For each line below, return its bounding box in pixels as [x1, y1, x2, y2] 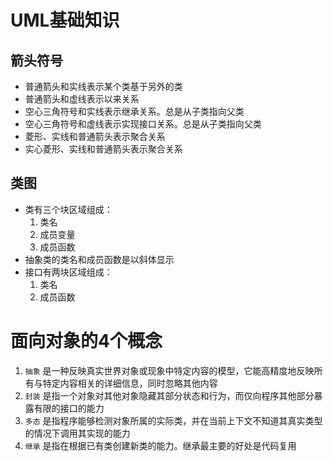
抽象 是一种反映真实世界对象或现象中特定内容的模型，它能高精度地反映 [24, 364, 315, 376]
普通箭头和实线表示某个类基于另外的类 [24, 81, 183, 92]
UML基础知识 [10, 9, 120, 32]
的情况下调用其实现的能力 [24, 427, 131, 439]
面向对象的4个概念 [10, 330, 163, 352]
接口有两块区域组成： [24, 266, 113, 278]
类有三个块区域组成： [24, 203, 113, 215]
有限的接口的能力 [33, 402, 105, 414]
